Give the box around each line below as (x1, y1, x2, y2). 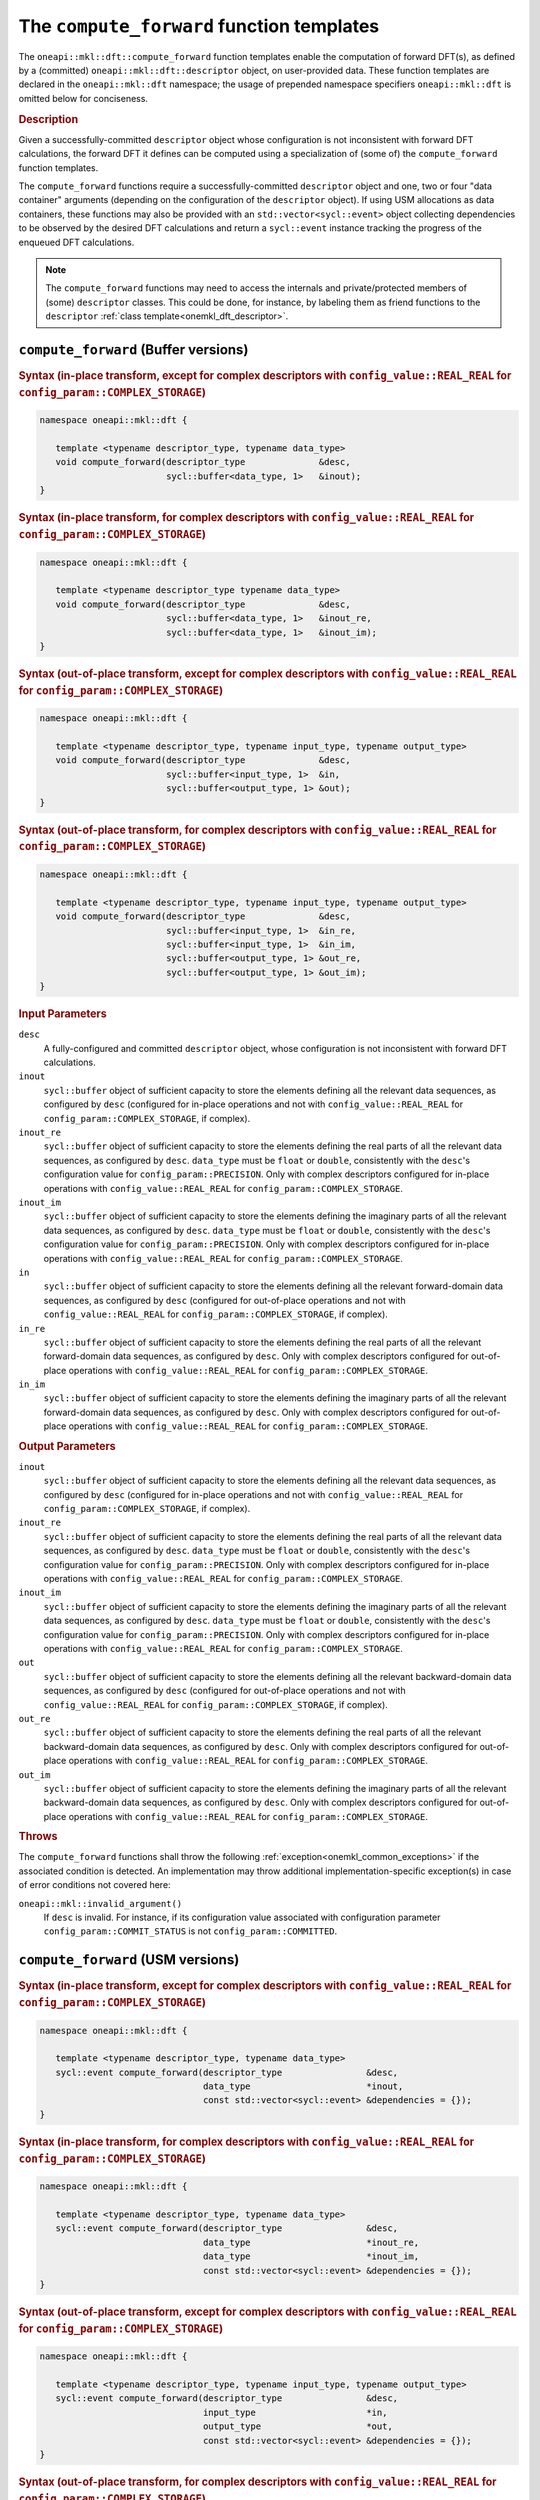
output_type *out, (202, 2421, 394, 2432)
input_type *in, (202, 2406, 388, 2418)
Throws (18, 1830, 58, 1844)
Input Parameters (18, 1007, 107, 1021)
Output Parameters (18, 1439, 116, 1453)
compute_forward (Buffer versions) (18, 341, 249, 358)
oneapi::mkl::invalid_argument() (18, 1898, 183, 1909)
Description (18, 112, 79, 126)
